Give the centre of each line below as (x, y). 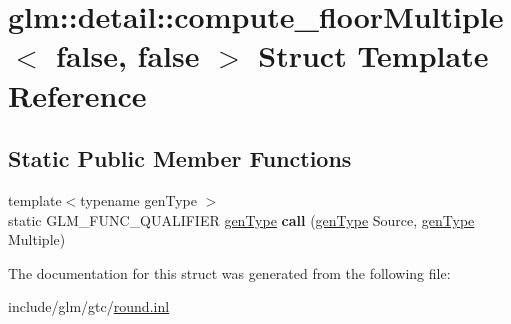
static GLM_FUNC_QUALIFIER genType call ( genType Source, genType (241, 219)
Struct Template (373, 55)
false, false (128, 55)
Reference (77, 94)
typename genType (138, 199)
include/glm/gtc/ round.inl (89, 306)
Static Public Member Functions (180, 158)
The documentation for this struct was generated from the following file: (229, 272)
